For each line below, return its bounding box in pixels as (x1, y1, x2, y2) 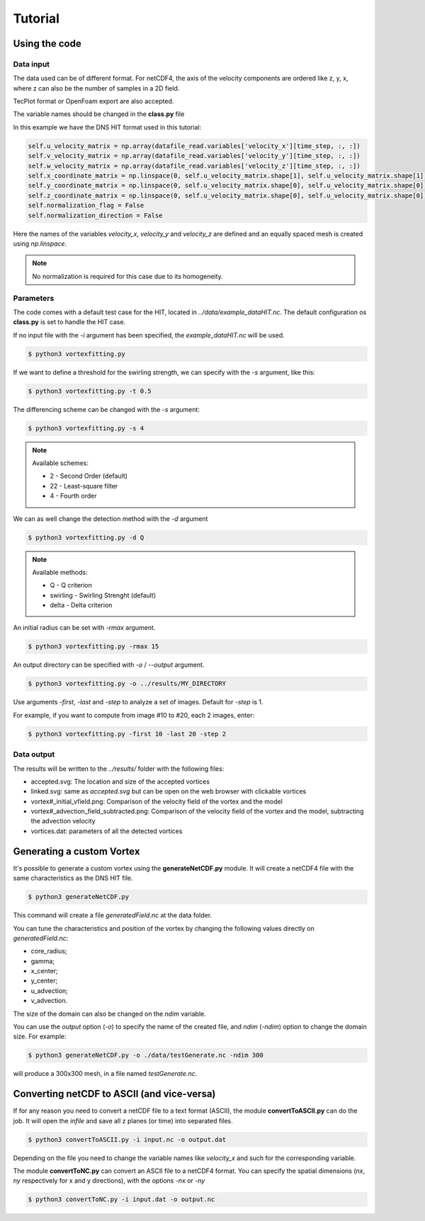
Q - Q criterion (50, 581, 92, 590)
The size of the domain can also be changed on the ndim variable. (13, 1009, 207, 1018)
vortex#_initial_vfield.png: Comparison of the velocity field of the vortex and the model (30, 797, 283, 806)
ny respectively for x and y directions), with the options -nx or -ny (13, 1176, 205, 1185)
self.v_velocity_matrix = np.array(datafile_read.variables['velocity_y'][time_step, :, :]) (28, 152, 361, 160)
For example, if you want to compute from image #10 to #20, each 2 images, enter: (13, 711, 255, 719)
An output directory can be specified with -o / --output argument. (13, 660, 205, 669)
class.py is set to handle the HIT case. (13, 318, 126, 326)
